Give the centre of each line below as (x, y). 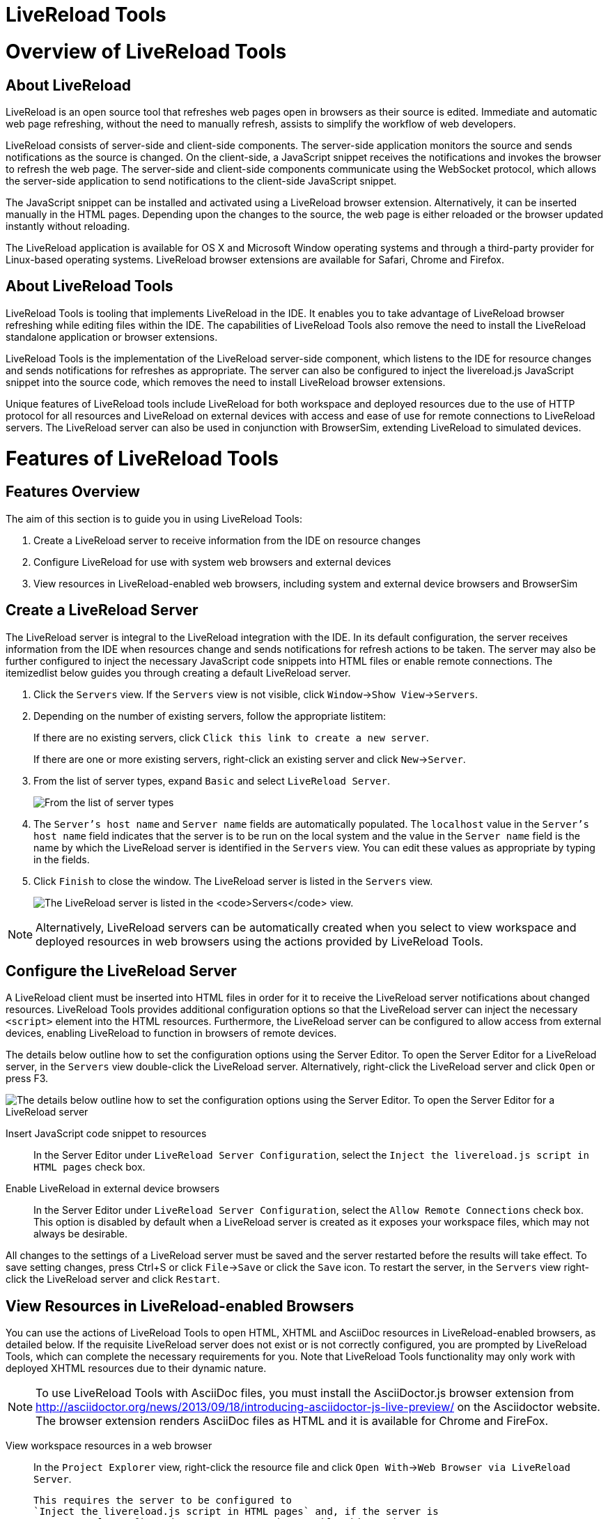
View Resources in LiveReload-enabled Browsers (180, 1306)
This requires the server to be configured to (163, 1501)
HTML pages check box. (89, 1167)
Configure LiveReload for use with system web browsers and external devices (212, 562)
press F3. (27, 1079)
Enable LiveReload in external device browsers (113, 1189)
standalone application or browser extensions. (112, 337)
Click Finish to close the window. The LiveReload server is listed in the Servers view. (233, 881)
